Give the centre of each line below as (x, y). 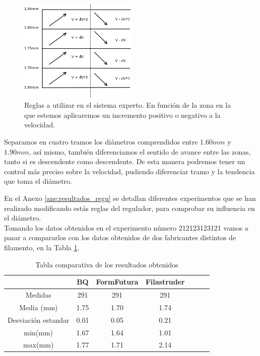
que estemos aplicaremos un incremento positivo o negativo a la (122, 115)
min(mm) (39, 332)
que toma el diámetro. (38, 181)
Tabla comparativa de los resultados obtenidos (107, 264)
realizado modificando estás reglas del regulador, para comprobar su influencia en (129, 208)
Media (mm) (38, 307)
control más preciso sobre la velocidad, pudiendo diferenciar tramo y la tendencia (129, 171)
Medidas (38, 294)
